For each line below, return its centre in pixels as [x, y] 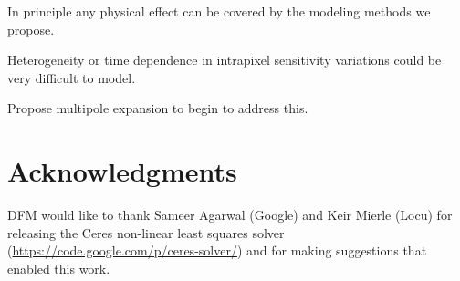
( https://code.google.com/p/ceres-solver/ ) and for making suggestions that [217, 250]
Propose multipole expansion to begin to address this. [158, 108]
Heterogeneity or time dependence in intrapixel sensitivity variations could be [225, 60]
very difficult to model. [72, 77]
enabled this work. [59, 268]
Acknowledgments [122, 171]
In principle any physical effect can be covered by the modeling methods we [219, 11]
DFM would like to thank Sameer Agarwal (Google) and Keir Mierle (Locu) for [230, 215]
